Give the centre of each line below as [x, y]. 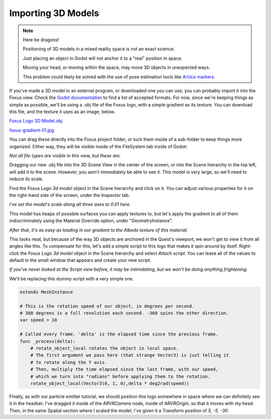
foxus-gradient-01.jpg [32, 130]
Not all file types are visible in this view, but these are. [65, 156]
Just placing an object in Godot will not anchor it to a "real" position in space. [103, 58]
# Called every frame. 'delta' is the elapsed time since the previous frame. [119, 334]
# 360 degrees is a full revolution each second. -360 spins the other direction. [124, 313]
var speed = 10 [38, 320]
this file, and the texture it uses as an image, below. [62, 112]
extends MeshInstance [46, 292]
